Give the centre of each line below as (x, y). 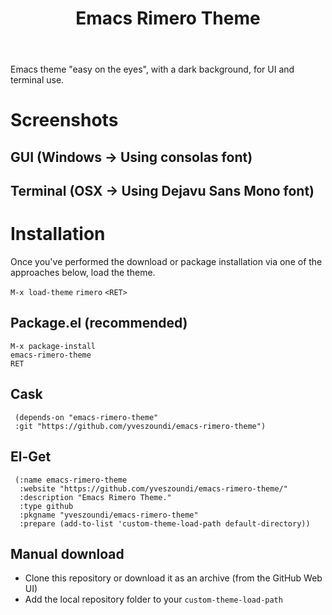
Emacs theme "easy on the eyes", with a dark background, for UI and (152, 69)
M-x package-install (53, 346)
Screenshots (64, 120)
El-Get (31, 457)
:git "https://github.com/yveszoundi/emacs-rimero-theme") (140, 426)
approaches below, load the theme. (83, 273)
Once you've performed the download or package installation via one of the (166, 262)
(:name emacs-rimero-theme (71, 480)
